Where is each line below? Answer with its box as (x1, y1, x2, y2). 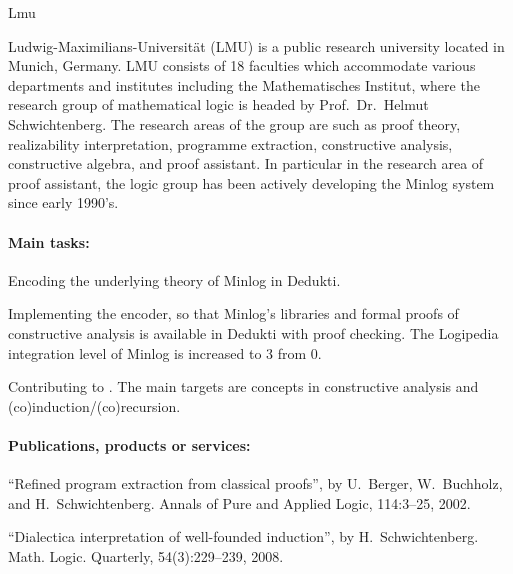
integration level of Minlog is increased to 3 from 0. (8, 342, 322, 363)
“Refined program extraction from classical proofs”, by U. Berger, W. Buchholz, (8, 473, 503, 494)
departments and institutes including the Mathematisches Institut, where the (8, 74, 480, 95)
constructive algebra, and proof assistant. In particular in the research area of (8, 153, 484, 174)
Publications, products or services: (8, 434, 251, 455)
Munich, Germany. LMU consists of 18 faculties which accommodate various (8, 55, 476, 76)
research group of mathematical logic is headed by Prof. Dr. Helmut (8, 94, 429, 115)
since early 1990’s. (8, 192, 119, 213)
